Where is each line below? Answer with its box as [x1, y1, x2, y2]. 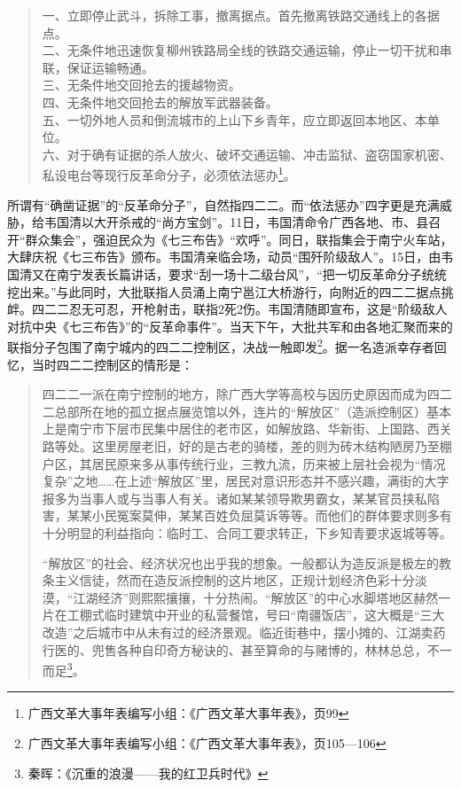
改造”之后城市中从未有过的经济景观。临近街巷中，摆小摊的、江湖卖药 [42, 622, 446, 641]
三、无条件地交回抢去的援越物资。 [42, 75, 241, 94]
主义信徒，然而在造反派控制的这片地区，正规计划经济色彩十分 [54, 571, 415, 589]
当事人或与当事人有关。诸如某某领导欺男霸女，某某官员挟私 [79, 488, 427, 507]
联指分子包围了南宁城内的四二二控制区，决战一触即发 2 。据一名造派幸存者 [7, 335, 434, 355]
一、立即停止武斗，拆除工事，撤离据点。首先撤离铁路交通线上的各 [42, 6, 427, 24]
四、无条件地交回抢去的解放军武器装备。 [42, 92, 278, 111]
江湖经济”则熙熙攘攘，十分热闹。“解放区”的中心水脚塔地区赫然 [73, 588, 439, 606]
